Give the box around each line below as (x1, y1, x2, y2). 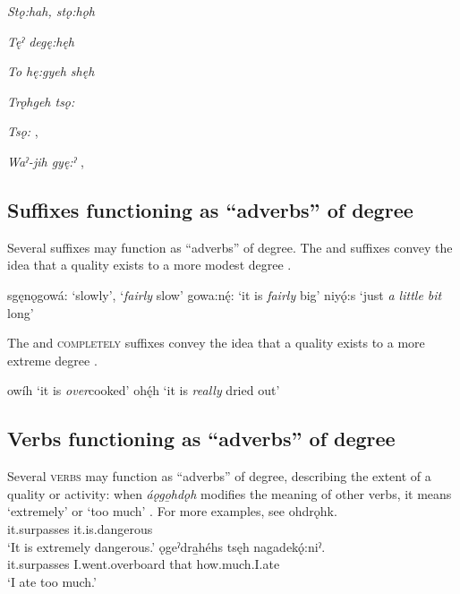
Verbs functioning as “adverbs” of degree (7, 425, 396, 452)
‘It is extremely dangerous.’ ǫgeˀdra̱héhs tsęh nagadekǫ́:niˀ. (7, 537, 326, 555)
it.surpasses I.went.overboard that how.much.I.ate (7, 555, 280, 573)
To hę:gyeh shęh (7, 62, 95, 81)
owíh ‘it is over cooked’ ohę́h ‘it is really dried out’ (7, 381, 280, 400)
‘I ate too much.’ (7, 572, 97, 590)
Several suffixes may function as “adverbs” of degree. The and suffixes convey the (7, 237, 453, 256)
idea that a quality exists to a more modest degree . (7, 255, 292, 274)
